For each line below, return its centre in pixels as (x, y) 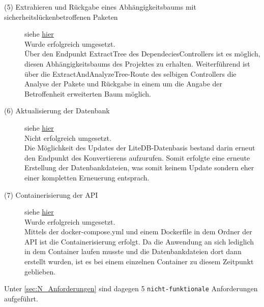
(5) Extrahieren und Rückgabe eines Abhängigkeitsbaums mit (100, 7)
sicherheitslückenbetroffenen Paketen (61, 17)
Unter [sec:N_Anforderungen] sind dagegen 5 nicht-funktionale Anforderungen (131, 288)
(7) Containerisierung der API (51, 194)
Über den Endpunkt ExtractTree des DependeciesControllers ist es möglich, (142, 54)
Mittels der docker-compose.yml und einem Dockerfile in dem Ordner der (138, 232)
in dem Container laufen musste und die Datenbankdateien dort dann (133, 251)
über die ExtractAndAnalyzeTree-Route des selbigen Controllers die (130, 73)
